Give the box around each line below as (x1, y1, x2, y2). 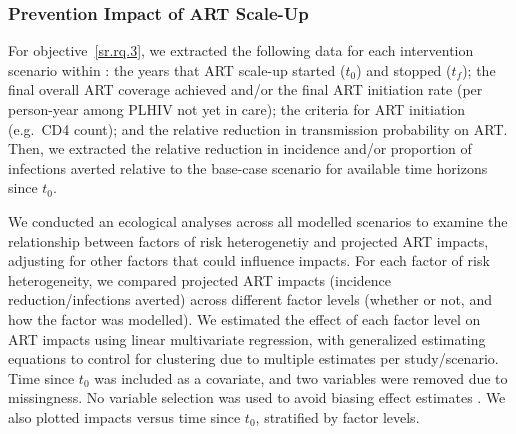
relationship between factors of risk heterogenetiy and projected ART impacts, (8, 230, 489, 251)
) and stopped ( (356, 59, 452, 80)
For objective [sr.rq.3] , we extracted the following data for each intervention (8, 40, 474, 61)
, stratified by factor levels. (255, 406, 420, 427)
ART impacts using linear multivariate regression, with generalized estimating (8, 328, 486, 349)
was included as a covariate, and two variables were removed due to (94, 367, 508, 388)
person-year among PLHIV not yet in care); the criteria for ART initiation (8, 99, 466, 119)
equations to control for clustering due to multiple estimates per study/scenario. (8, 348, 499, 369)
